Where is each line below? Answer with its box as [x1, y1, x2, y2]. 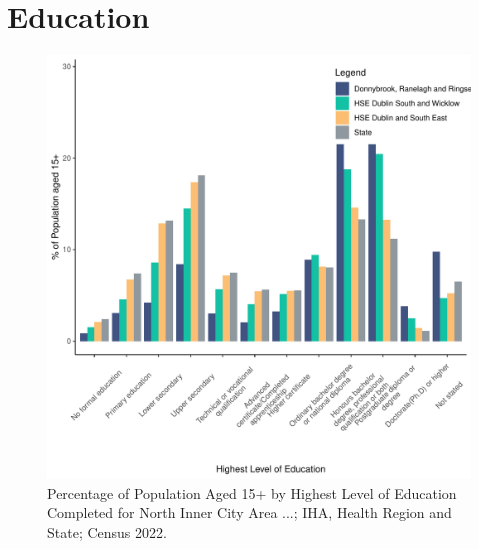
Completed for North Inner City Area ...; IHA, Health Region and [47, 502, 452, 523]
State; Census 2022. [47, 521, 167, 542]
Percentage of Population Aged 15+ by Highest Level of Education [47, 482, 457, 503]
